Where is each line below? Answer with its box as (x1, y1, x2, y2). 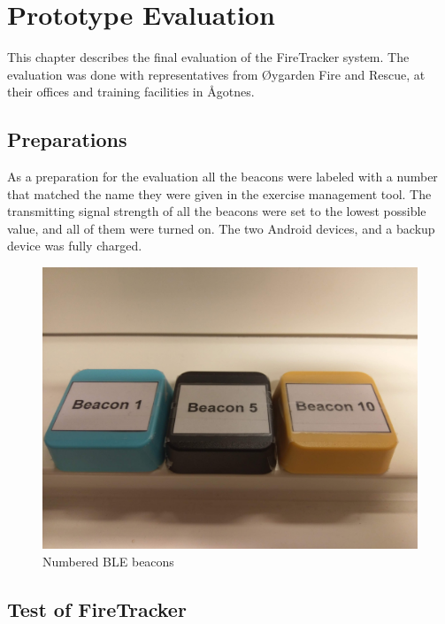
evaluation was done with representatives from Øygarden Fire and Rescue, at (7, 65, 426, 83)
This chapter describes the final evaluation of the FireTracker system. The (7, 48, 410, 66)
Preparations (7, 126, 127, 153)
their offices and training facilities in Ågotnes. (7, 82, 255, 101)
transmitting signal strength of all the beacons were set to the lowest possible (7, 202, 426, 220)
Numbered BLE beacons (42, 551, 174, 570)
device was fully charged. (7, 236, 142, 255)
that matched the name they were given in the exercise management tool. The (7, 184, 432, 203)
